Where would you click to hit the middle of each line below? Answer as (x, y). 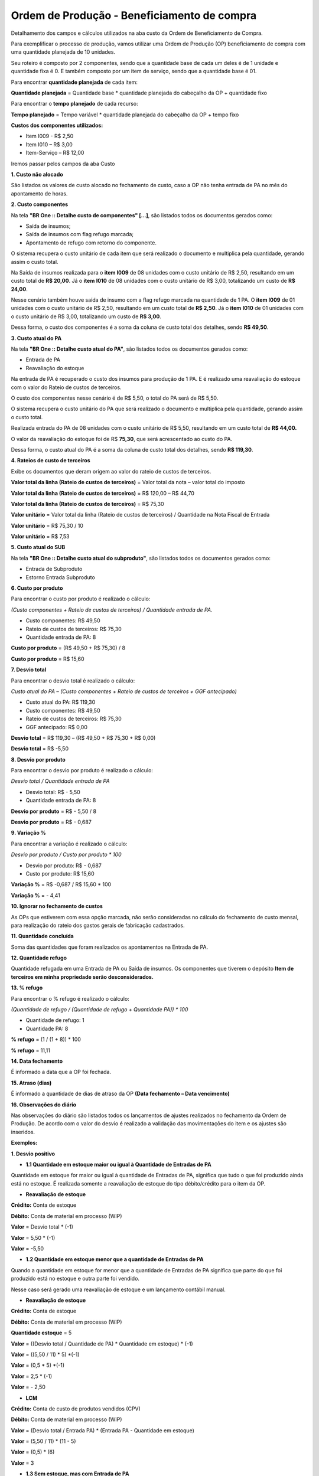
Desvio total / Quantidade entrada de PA (60, 781)
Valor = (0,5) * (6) (33, 1452)
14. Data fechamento (37, 1061)
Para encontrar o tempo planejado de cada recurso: (74, 104)
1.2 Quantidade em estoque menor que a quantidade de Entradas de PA (115, 1259)
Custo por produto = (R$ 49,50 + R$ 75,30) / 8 (68, 648)
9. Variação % (29, 833)
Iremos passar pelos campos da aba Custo (63, 164)
